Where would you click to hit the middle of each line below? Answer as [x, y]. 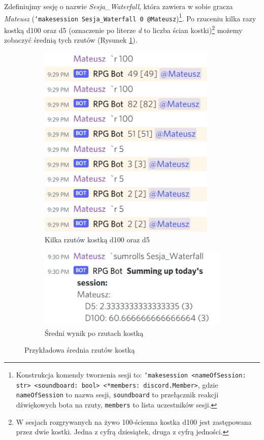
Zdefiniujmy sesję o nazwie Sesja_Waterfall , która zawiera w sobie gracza [119, 6]
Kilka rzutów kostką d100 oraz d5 [97, 240]
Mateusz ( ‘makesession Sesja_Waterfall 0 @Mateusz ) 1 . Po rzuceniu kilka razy [130, 17]
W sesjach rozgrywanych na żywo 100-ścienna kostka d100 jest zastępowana [134, 421]
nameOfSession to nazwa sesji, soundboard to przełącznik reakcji [117, 395]
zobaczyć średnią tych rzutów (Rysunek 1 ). [71, 40]
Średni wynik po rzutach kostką [94, 333]
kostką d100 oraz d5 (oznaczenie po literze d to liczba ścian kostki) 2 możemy [123, 29]
